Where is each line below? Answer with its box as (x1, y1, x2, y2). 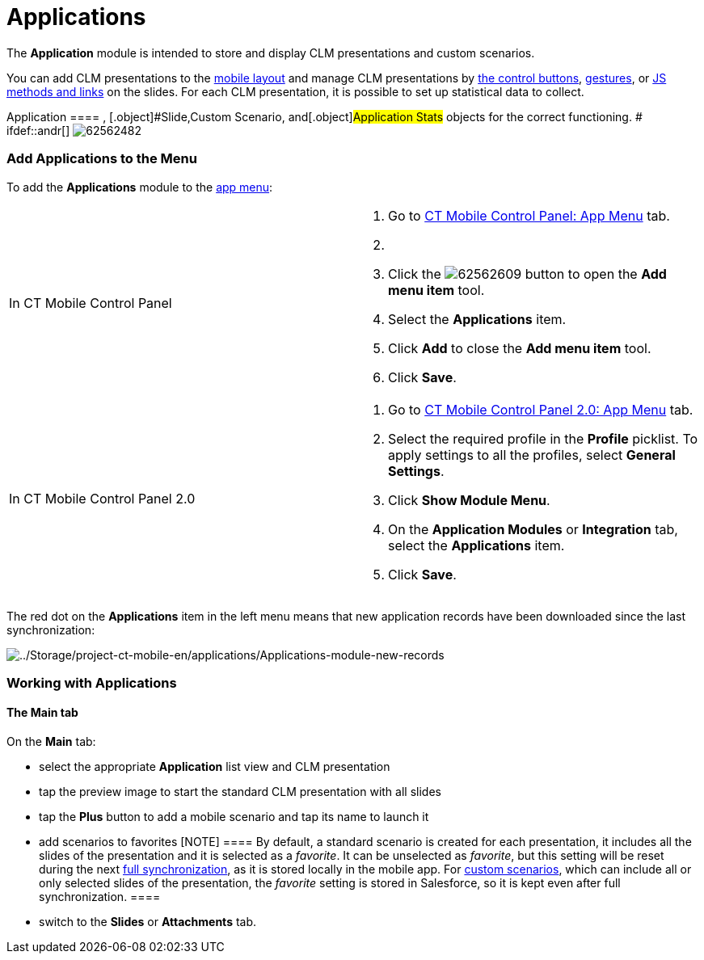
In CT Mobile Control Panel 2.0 (9, 490, 196, 507)
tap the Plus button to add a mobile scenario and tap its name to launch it (39, 810, 429, 824)
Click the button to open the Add (388, 265, 667, 282)
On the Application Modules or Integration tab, (388, 520, 678, 537)
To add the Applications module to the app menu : (6, 179, 273, 194)
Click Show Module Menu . (388, 491, 550, 508)
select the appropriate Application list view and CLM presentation (39, 760, 390, 774)
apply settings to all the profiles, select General (388, 446, 676, 463)
